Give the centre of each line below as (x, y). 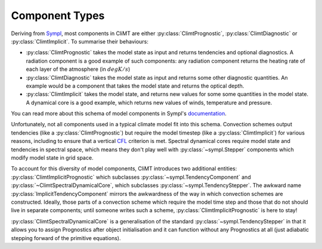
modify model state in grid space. (52, 158)
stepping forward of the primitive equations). (66, 238)
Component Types (58, 15)
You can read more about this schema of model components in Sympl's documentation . (119, 114)
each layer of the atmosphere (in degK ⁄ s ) (78, 69)
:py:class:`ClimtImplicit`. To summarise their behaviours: (80, 41)
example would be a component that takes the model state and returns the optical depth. (135, 86)
